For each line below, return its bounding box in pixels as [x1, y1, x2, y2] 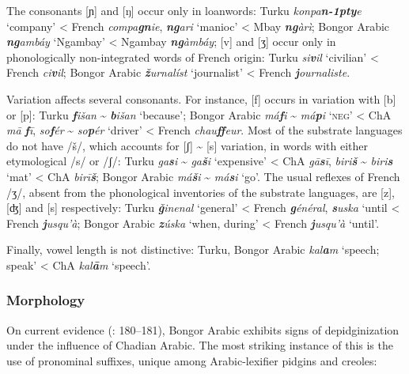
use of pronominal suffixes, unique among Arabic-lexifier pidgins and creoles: [6, 352, 377, 368]
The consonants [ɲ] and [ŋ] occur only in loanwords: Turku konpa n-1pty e [6, 2, 362, 18]
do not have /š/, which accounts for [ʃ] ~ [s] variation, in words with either [6, 137, 369, 153]
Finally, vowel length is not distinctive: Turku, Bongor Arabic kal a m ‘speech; [6, 241, 380, 258]
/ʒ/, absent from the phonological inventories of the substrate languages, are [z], [6, 183, 395, 200]
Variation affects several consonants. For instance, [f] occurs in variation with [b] [6, 90, 396, 107]
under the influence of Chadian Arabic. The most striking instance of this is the [6, 337, 393, 353]
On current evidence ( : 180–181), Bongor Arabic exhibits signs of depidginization [6, 321, 400, 338]
